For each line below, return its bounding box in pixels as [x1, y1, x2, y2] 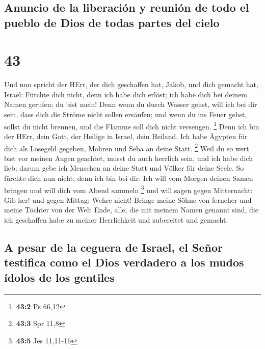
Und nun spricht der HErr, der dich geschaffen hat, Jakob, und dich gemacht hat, [4, 79, 258, 90]
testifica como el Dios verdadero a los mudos [4, 254, 244, 270]
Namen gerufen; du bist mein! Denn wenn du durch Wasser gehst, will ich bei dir [4, 99, 257, 110]
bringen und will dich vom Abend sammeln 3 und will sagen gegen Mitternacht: [4, 183, 253, 195]
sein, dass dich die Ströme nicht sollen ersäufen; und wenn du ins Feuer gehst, [4, 109, 247, 120]
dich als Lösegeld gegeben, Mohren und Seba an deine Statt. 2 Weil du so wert [4, 141, 249, 153]
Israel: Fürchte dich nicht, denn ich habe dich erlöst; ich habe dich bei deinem [4, 89, 247, 99]
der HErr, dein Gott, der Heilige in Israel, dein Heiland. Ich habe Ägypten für [4, 130, 248, 141]
